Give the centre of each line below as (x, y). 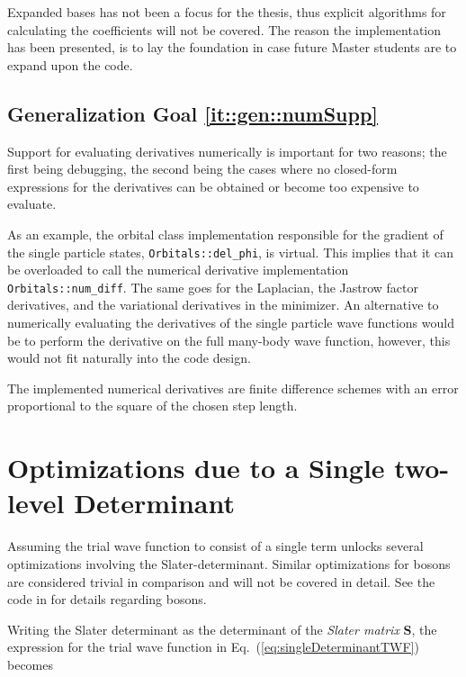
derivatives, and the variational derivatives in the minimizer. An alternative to (223, 305)
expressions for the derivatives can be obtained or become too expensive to (213, 186)
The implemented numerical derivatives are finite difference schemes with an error (233, 388)
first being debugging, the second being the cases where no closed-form (202, 169)
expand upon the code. (70, 64)
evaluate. (32, 204)
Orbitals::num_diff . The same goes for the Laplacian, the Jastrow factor (213, 287)
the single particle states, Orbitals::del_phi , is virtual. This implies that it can (230, 252)
